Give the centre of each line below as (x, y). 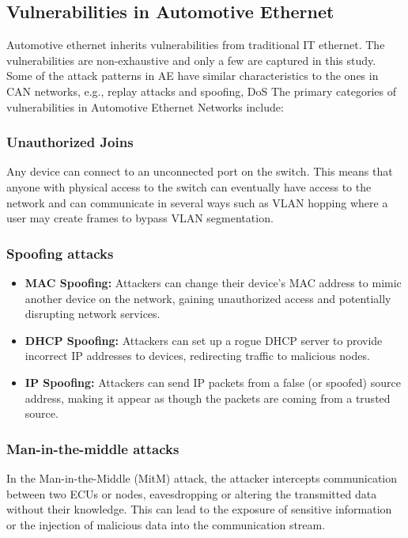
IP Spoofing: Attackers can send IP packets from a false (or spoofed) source (213, 382)
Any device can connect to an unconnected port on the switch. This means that (200, 171)
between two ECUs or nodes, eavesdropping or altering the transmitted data (192, 493)
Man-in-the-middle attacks (93, 448)
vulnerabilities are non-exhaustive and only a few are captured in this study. (191, 60)
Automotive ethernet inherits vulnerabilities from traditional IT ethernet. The (196, 45)
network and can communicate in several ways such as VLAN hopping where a (197, 202)
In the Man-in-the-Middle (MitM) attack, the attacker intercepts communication (202, 477)
